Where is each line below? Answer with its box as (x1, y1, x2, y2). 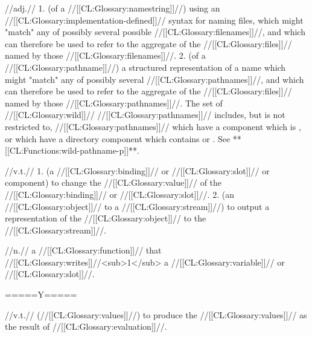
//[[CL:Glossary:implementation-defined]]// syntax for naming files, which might (5, 13, 304, 26)
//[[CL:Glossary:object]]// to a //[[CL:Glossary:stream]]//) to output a (5, 200, 270, 212)
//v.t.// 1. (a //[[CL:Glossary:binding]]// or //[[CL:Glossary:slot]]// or (5, 164, 270, 177)
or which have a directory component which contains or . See (5, 132, 231, 145)
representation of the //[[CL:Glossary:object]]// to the (5, 212, 206, 224)
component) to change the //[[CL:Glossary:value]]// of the (5, 176, 222, 189)
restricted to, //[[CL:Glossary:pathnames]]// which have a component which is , (5, 120, 301, 133)
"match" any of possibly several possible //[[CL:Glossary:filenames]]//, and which (5, 25, 305, 38)
